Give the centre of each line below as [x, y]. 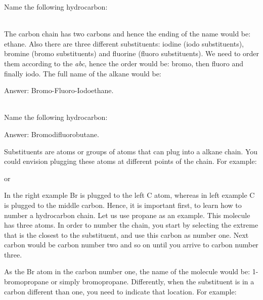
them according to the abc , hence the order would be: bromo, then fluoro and [124, 63]
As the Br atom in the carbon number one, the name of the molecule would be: [127, 271]
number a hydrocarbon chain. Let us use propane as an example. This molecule [127, 215]
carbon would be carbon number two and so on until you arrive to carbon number [131, 245]
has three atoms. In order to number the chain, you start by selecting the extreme [131, 225]
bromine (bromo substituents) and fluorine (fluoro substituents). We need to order [131, 53]
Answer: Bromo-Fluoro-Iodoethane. [59, 90]
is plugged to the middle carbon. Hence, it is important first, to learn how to [123, 205]
